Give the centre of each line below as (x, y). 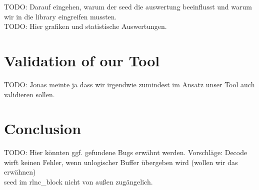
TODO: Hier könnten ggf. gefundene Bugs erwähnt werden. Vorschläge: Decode (126, 152)
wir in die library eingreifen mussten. (60, 16)
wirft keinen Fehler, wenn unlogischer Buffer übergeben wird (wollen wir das (121, 162)
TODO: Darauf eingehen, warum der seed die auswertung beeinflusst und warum (128, 6)
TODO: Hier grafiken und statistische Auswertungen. (85, 26)
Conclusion (43, 128)
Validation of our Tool (82, 60)
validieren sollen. (29, 94)
